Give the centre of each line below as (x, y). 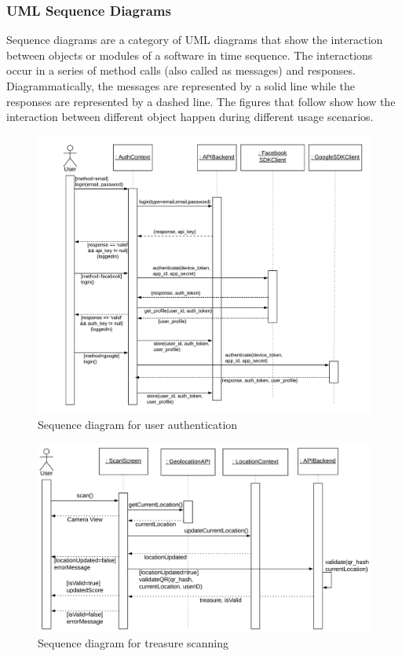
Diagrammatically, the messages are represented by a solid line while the (181, 86)
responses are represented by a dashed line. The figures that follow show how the (201, 101)
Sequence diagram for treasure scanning (133, 642)
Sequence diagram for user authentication (138, 425)
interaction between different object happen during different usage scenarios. (190, 117)
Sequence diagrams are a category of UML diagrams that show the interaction (195, 40)
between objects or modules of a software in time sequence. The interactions (190, 55)
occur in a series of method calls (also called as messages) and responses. (181, 70)
